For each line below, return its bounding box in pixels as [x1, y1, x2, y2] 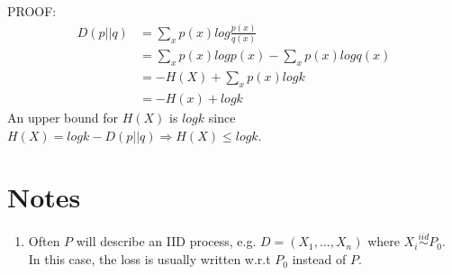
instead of [292, 250, 347, 269]
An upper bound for [7, 107, 119, 126]
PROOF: [7, 2, 57, 20]
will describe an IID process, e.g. [76, 232, 257, 251]
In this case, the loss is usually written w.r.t [28, 250, 271, 269]
